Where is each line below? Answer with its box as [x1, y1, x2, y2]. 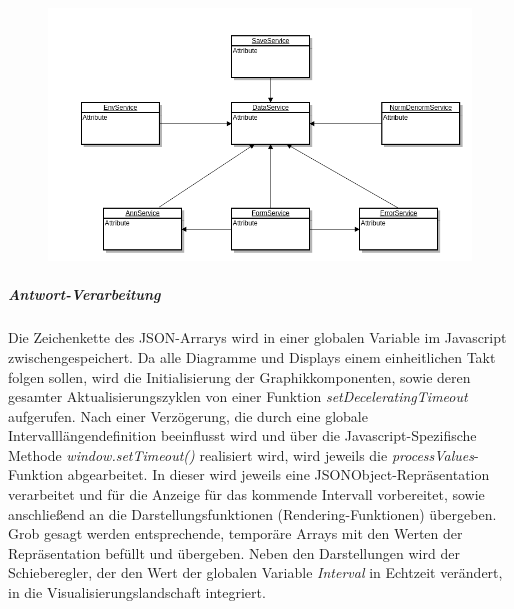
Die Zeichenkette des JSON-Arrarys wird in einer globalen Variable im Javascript [8, 327, 507, 348]
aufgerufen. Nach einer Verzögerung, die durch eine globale [8, 405, 368, 426]
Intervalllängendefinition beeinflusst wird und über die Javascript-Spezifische [8, 425, 477, 446]
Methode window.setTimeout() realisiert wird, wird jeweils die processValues [8, 444, 475, 465]
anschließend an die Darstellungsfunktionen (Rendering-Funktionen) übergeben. [8, 503, 497, 524]
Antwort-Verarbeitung [8, 284, 161, 305]
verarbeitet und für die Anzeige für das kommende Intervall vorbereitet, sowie [8, 484, 485, 505]
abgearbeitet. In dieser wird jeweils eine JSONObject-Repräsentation [67, 464, 490, 485]
